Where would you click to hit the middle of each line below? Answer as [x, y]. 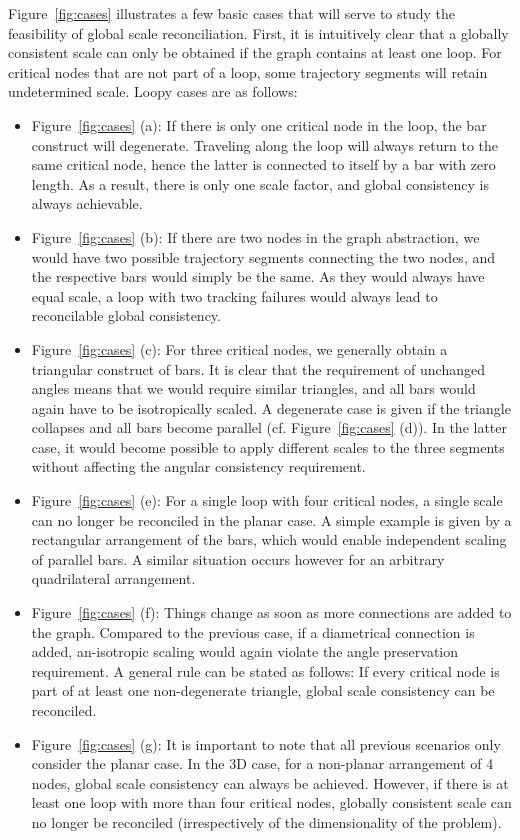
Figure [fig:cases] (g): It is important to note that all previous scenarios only [266, 743]
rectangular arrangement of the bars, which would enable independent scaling [269, 539]
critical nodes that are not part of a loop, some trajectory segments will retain [248, 71]
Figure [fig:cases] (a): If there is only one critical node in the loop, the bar [259, 124]
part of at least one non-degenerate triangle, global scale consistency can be [263, 690]
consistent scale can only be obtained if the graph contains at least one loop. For [255, 52]
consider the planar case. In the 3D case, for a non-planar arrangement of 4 [262, 763]
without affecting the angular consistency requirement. [198, 466]
